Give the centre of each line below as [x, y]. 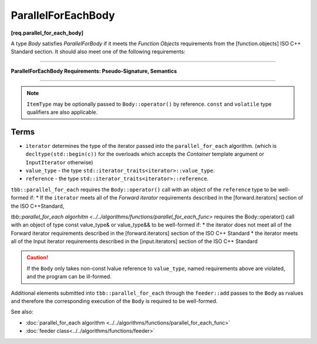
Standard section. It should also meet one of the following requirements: [98, 52]
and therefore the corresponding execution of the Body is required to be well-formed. [114, 301]
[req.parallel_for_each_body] [47, 33]
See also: [22, 312]
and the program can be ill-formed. [69, 276]
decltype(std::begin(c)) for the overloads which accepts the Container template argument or [145, 154]
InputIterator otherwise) [59, 162]
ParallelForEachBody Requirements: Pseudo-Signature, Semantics [94, 71]
